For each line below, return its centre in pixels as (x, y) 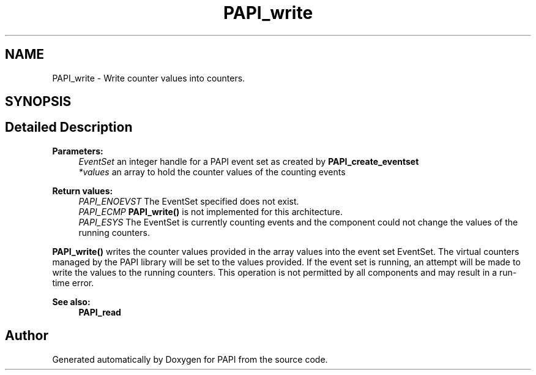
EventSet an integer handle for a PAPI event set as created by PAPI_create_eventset (249, 161)
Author (27, 336)
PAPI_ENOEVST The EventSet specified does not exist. (189, 201)
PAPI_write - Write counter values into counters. (149, 78)
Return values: (83, 191)
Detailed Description (69, 127)
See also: (71, 301)
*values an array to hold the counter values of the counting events (212, 172)
